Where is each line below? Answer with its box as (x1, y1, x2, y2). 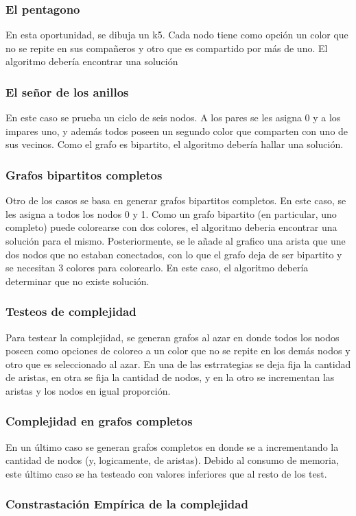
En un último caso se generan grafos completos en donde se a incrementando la (5, 439, 339, 454)
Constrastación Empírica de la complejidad (5, 495, 248, 513)
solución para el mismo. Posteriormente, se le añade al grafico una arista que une (5, 234, 346, 247)
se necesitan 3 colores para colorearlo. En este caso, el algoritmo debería (5, 260, 309, 275)
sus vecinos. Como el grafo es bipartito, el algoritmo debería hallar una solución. (5, 137, 344, 151)
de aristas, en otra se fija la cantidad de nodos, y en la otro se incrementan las (5, 370, 335, 384)
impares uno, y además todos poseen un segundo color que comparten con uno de (5, 123, 348, 138)
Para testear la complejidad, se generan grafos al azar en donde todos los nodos (5, 330, 340, 344)
